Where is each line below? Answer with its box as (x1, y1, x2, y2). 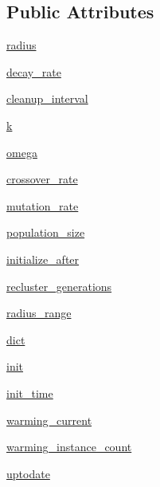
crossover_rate (6, 171, 78, 187)
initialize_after (6, 250, 80, 267)
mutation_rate (6, 197, 79, 214)
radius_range (6, 304, 72, 321)
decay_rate (6, 63, 61, 80)
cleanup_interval (6, 90, 88, 107)
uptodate (6, 465, 50, 481)
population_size (6, 224, 85, 241)
